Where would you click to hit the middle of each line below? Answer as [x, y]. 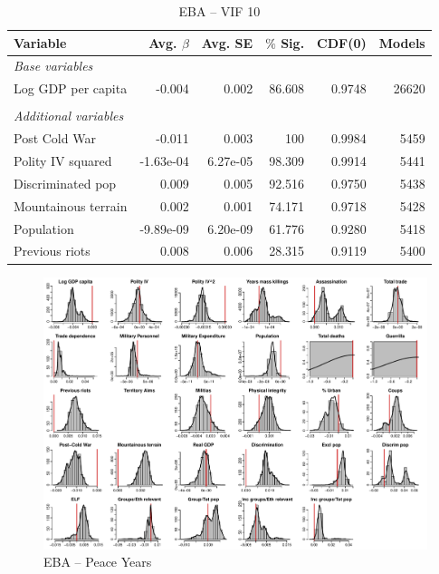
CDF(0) [342, 42]
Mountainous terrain [71, 205]
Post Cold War [55, 138]
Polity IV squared [63, 161]
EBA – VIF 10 [219, 11]
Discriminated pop [65, 183]
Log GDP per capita [71, 88]
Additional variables [69, 116]
